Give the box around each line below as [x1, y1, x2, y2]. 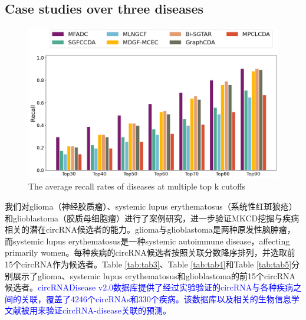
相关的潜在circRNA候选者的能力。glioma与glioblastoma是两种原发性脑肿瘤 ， [5, 223, 295, 236]
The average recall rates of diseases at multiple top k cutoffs [28, 180, 245, 192]
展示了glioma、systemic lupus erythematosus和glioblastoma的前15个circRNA [12, 269, 296, 282]
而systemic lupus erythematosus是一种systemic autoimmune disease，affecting [5, 234, 290, 247]
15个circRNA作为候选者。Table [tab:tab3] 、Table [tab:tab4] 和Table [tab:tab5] [5, 258, 292, 270]
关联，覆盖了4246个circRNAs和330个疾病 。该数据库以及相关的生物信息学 [21, 292, 300, 305]
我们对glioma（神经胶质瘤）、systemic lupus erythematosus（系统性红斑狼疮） [5, 200, 297, 213]
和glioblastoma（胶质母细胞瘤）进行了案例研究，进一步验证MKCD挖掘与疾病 [5, 211, 300, 224]
